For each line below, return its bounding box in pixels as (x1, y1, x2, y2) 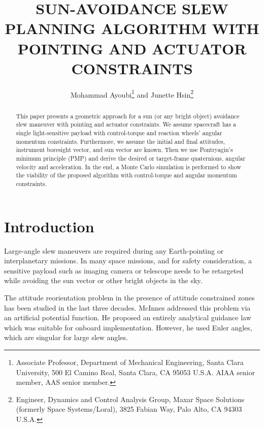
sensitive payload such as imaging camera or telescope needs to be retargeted (4, 265, 244, 276)
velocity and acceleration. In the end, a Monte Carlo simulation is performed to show (16, 162, 241, 171)
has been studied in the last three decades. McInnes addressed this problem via (4, 302, 251, 313)
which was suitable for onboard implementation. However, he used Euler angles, (4, 322, 252, 332)
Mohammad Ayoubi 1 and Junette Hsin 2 (70, 87, 194, 100)
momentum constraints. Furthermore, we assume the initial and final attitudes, (16, 137, 225, 145)
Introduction (4, 216, 94, 236)
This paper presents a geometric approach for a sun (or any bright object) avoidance (16, 111, 240, 120)
